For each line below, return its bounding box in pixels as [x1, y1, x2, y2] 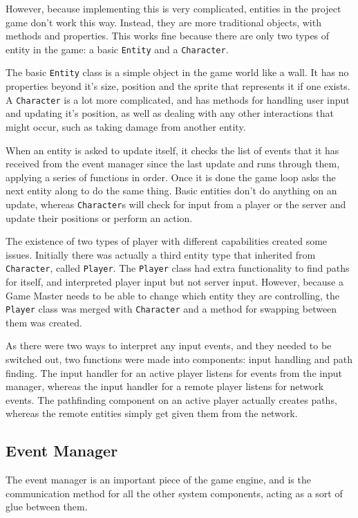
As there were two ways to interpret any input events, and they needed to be [6, 338, 332, 353]
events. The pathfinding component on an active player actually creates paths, [6, 392, 337, 407]
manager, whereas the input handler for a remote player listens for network [6, 379, 324, 394]
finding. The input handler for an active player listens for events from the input [6, 365, 342, 380]
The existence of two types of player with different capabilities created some [6, 234, 328, 248]
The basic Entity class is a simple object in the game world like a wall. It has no [6, 65, 349, 80]
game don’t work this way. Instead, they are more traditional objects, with [6, 15, 321, 29]
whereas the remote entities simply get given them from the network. [6, 406, 298, 420]
